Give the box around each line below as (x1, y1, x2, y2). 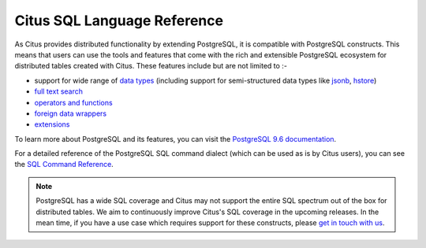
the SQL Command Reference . (14, 160, 114, 169)
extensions (34, 120, 70, 129)
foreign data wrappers (34, 109, 106, 118)
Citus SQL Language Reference (14, 12, 224, 29)
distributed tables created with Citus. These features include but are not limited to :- (14, 61, 288, 71)
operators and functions (34, 98, 114, 107)
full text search (34, 87, 83, 96)
